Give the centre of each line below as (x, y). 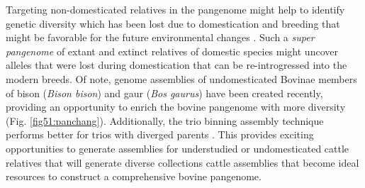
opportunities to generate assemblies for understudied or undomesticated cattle (178, 148)
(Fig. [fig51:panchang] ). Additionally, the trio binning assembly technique (165, 120)
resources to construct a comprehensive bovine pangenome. (134, 176)
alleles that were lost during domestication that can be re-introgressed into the (176, 65)
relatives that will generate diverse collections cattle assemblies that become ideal (182, 162)
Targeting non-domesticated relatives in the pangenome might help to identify (175, 9)
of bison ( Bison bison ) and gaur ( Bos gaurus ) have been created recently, (164, 93)
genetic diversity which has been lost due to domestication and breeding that (173, 23)
